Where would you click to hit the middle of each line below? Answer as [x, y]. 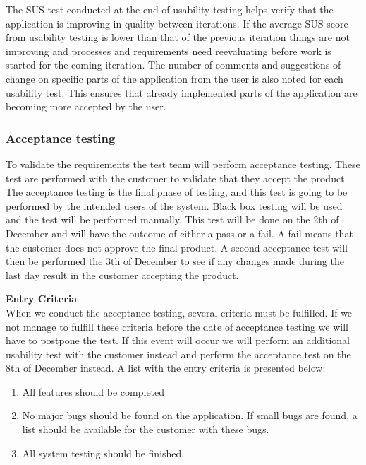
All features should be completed [93, 391]
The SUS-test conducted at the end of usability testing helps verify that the [170, 9]
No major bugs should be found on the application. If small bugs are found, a [190, 415]
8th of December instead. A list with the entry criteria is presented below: [166, 368]
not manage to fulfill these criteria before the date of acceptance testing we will [177, 326]
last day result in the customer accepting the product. [122, 275]
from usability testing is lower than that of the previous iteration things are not [178, 37]
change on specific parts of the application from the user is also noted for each [175, 78]
